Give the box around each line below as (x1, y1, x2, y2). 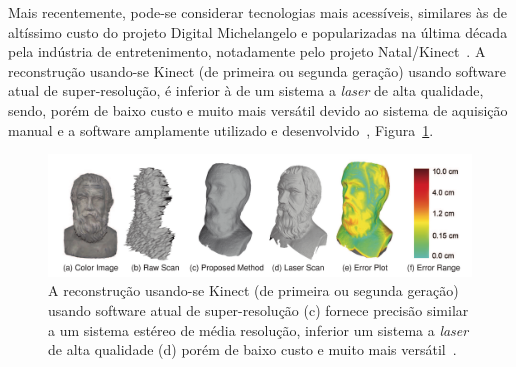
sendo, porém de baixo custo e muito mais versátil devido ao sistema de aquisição (8, 99, 508, 120)
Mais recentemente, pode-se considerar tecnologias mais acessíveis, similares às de (8, 2, 508, 22)
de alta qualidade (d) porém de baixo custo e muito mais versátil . (48, 339, 457, 360)
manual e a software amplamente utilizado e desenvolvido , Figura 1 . (8, 119, 434, 140)
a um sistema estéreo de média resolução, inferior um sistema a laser (48, 319, 469, 340)
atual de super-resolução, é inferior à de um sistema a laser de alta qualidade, (8, 80, 484, 101)
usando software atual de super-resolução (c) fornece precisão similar (48, 299, 469, 320)
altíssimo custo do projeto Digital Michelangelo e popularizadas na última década (8, 21, 508, 42)
